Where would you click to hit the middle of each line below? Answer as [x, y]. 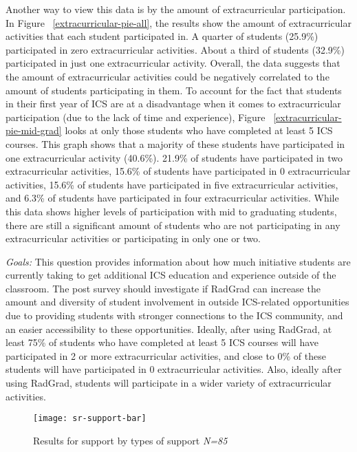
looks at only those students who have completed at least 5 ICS [199, 130]
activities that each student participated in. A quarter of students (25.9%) [162, 36]
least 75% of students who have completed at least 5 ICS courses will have [162, 342]
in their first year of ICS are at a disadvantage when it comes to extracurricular [173, 104]
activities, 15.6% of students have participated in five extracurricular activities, [172, 184]
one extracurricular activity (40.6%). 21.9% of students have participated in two [174, 157]
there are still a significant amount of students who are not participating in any [173, 225]
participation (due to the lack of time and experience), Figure [136, 117]
